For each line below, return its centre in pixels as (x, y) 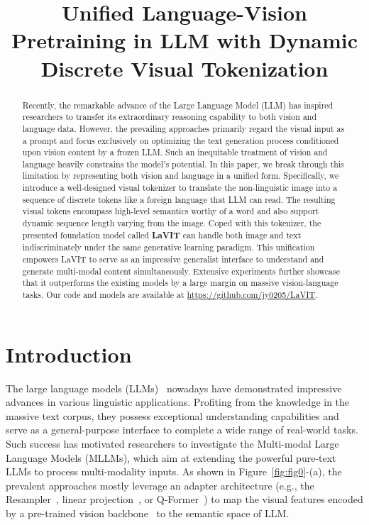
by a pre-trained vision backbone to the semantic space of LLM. (148, 513)
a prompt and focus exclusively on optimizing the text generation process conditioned (181, 140)
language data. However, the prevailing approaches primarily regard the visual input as (183, 128)
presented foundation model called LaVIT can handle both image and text (162, 235)
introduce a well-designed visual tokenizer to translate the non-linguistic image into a (180, 188)
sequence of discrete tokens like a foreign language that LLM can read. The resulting (179, 199)
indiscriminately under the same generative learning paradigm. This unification (169, 247)
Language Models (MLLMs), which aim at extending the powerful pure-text (171, 457)
